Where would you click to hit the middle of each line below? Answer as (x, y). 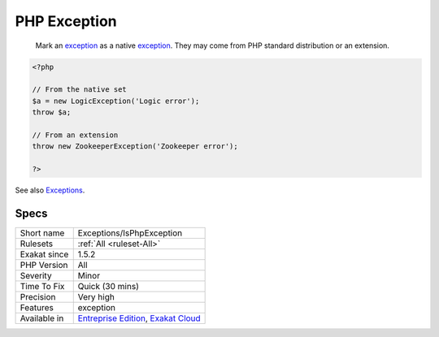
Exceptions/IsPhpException (130, 233)
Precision (38, 296)
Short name (42, 233)
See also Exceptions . (50, 190)
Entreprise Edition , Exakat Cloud (139, 318)
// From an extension (75, 135)
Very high (96, 296)
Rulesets (36, 244)
